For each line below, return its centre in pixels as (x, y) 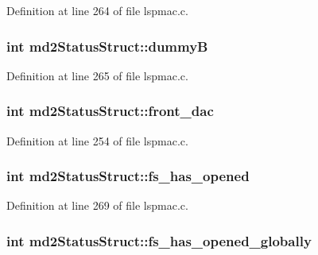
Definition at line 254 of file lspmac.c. (97, 140)
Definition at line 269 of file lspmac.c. (97, 205)
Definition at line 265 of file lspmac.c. (97, 75)
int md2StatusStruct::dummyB (107, 46)
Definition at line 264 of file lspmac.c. (97, 10)
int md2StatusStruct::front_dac (110, 111)
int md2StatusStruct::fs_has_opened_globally (159, 240)
